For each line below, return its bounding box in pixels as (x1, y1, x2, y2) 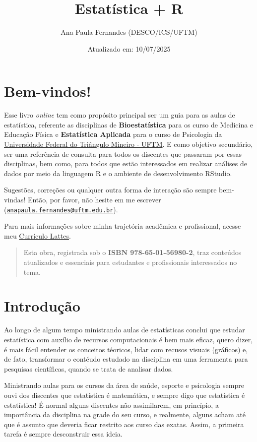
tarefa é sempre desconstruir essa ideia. (4, 429, 123, 439)
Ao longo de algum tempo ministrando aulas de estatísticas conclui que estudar (4, 324, 245, 335)
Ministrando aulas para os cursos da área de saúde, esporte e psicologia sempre (4, 380, 244, 390)
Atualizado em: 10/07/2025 (87, 43, 171, 54)
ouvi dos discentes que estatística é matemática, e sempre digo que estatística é (4, 389, 245, 400)
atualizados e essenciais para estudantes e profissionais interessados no (23, 257, 237, 267)
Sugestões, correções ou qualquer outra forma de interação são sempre (4, 185, 217, 195)
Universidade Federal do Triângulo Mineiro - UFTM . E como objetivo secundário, (4, 139, 253, 149)
